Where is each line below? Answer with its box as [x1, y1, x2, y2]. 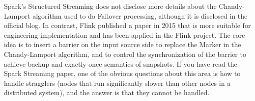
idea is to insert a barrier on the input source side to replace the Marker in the [4, 39, 241, 50]
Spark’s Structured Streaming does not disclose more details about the [4, 1, 217, 11]
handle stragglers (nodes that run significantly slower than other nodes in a [4, 77, 231, 88]
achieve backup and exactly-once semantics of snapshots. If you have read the [4, 58, 237, 69]
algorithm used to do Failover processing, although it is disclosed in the [32, 10, 248, 21]
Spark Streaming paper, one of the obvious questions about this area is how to [4, 68, 241, 78]
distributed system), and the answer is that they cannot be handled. [4, 87, 210, 98]
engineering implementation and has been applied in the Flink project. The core [4, 29, 245, 40]
